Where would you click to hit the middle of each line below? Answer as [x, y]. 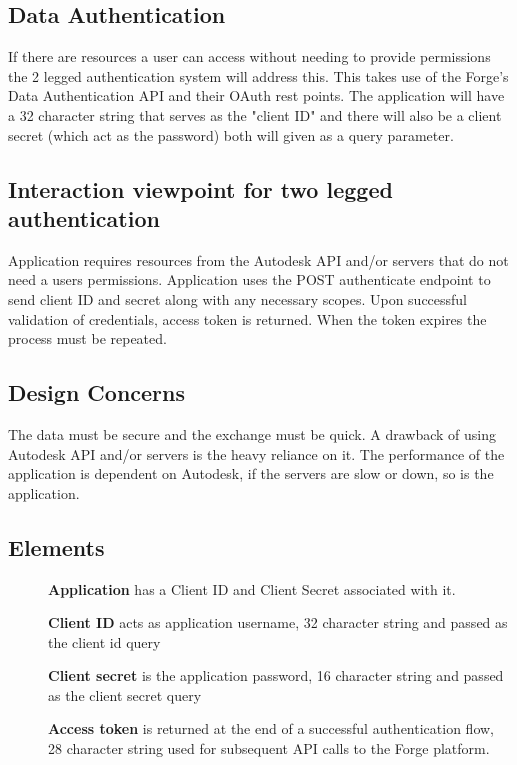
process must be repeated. [87, 338]
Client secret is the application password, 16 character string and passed [276, 675]
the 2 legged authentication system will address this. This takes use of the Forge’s [258, 75]
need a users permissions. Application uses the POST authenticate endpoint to [249, 279]
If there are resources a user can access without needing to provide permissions [249, 56]
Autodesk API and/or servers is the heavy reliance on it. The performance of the [256, 453]
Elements [56, 546]
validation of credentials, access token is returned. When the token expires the [247, 318]
